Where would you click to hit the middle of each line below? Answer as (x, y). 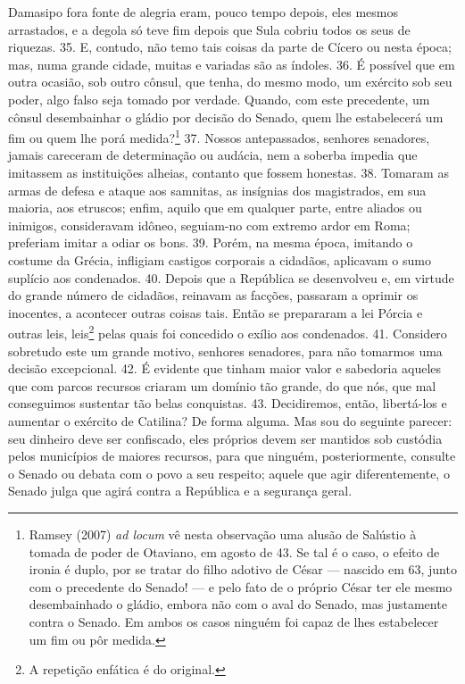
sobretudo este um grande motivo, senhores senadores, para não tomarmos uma (225, 350)
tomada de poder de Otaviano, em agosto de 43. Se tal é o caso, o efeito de (234, 551)
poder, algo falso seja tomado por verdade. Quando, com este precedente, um (219, 99)
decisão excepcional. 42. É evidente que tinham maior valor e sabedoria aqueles (225, 368)
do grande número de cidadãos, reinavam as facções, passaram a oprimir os (213, 295)
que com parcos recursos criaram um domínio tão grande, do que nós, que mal (222, 385)
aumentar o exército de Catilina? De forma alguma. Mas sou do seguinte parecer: (230, 420)
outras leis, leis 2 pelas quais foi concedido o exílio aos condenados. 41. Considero (228, 332)
